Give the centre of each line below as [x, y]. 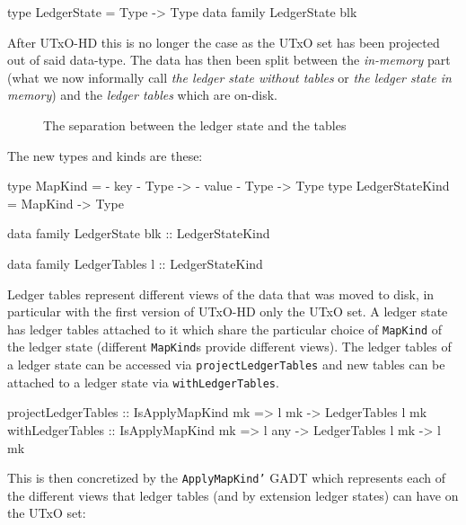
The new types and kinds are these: [105, 155]
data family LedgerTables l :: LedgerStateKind [135, 263]
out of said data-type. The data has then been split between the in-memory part [229, 60]
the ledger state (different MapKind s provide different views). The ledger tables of [229, 347]
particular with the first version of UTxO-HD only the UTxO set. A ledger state [228, 311]
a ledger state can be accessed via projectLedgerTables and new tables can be [226, 365]
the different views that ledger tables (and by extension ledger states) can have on [233, 495]
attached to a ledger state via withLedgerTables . [143, 382]
